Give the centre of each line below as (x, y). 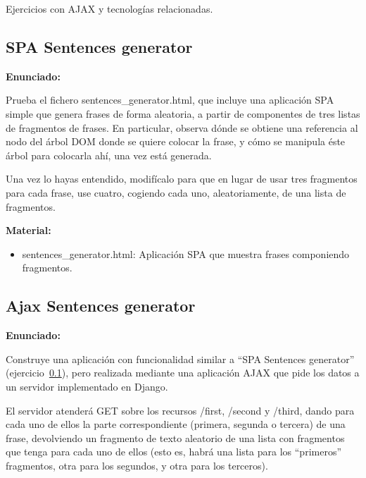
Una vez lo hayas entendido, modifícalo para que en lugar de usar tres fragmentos (182, 179)
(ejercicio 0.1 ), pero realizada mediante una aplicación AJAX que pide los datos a (183, 373)
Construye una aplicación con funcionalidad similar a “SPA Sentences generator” (180, 358)
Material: (29, 230)
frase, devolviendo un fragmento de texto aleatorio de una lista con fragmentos (175, 437)
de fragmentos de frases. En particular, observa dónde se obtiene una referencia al (182, 127)
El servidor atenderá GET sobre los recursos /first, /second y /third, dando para (180, 410)
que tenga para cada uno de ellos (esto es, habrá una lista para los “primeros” (174, 452)
